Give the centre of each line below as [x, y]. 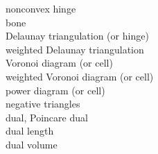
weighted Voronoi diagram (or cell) [80, 76]
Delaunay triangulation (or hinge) [77, 36]
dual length [30, 131]
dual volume [32, 144]
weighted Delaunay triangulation [75, 49]
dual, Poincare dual [47, 117]
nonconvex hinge [41, 8]
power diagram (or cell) [55, 90]
